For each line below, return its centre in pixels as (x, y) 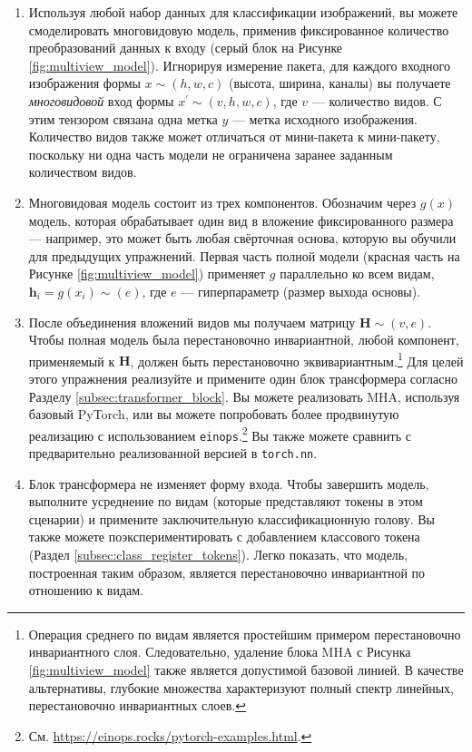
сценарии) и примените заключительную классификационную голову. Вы (232, 518)
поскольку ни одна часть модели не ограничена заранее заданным (211, 154)
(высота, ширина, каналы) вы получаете (340, 83)
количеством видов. (83, 172)
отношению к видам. (86, 590)
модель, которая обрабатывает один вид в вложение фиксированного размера (241, 220)
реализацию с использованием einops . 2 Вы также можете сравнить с (220, 434)
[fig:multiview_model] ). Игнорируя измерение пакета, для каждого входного (239, 65)
